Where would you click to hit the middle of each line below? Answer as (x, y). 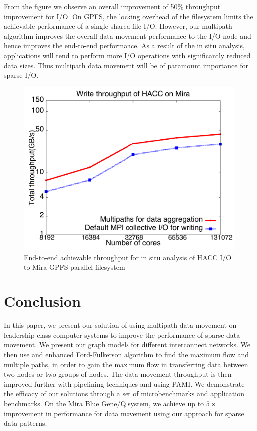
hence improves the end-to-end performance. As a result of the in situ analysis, (124, 46)
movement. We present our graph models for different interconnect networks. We (127, 345)
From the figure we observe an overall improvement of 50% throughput (112, 6)
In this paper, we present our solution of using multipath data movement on (120, 325)
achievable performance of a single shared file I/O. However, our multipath (118, 26)
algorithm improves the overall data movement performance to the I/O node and (128, 36)
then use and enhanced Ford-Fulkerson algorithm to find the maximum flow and (127, 354)
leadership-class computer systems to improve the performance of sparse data (122, 335)
